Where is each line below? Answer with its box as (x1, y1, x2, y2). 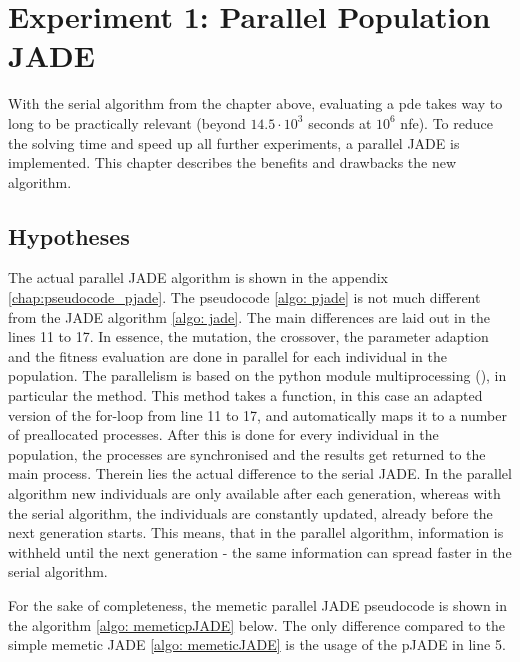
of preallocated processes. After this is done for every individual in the (8, 424, 439, 445)
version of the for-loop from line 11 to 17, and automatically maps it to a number (8, 404, 507, 425)
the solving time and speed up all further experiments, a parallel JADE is (8, 132, 460, 153)
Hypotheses (8, 220, 130, 251)
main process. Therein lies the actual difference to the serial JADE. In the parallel (8, 463, 512, 484)
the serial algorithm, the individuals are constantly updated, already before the (8, 502, 493, 523)
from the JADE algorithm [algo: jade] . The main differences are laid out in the (8, 306, 490, 327)
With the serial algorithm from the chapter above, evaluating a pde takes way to (8, 93, 503, 114)
